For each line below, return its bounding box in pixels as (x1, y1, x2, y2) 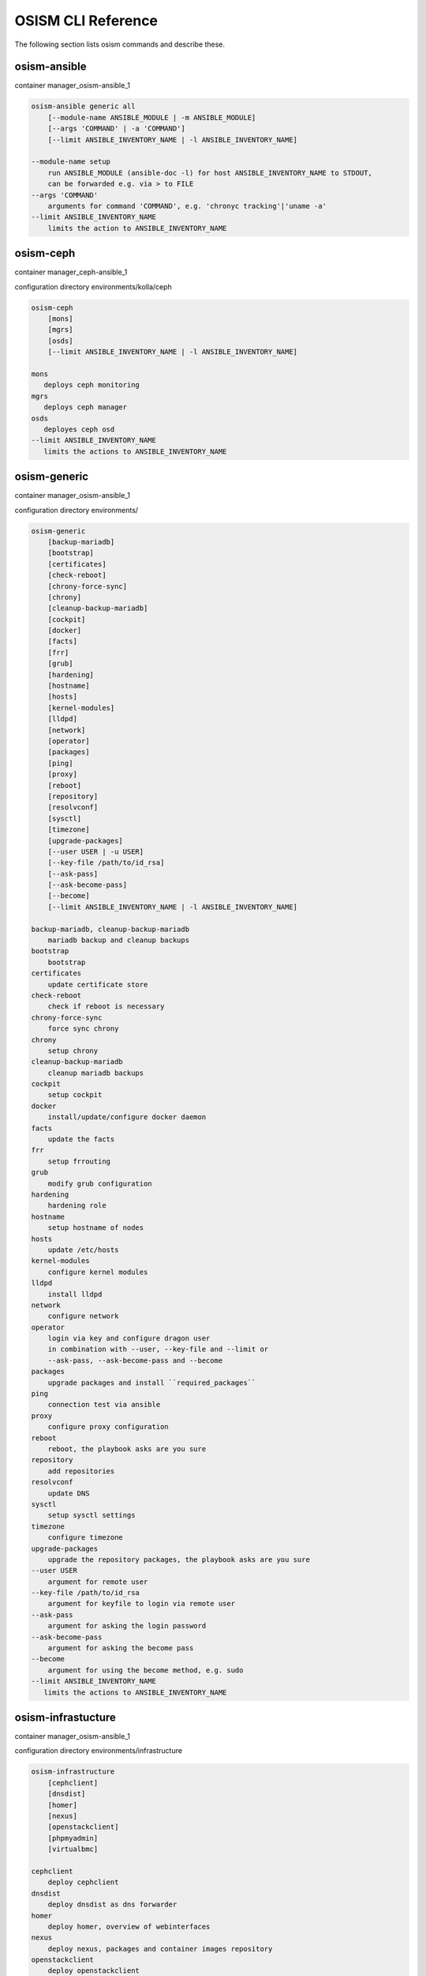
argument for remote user (47, 1577, 148, 1586)
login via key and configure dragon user (47, 1334, 211, 1343)
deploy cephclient (47, 1878, 119, 1887)
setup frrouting (47, 1156, 110, 1166)
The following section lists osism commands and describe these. (14, 40, 225, 49)
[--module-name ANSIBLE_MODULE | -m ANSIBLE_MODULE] (47, 113, 256, 122)
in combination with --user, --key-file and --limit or (47, 1344, 269, 1354)
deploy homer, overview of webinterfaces (47, 1921, 211, 1931)
